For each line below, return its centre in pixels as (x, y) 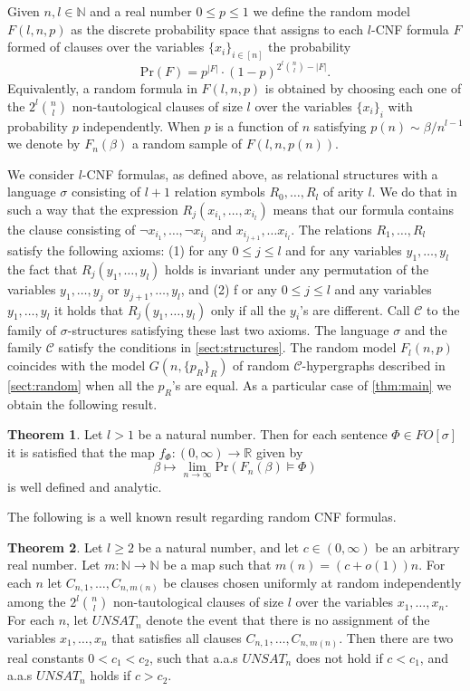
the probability (310, 47)
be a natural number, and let (219, 547)
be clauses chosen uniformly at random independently (312, 582)
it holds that (89, 309)
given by (279, 451)
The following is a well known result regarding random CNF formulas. (202, 517)
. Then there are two (396, 638)
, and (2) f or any (229, 288)
